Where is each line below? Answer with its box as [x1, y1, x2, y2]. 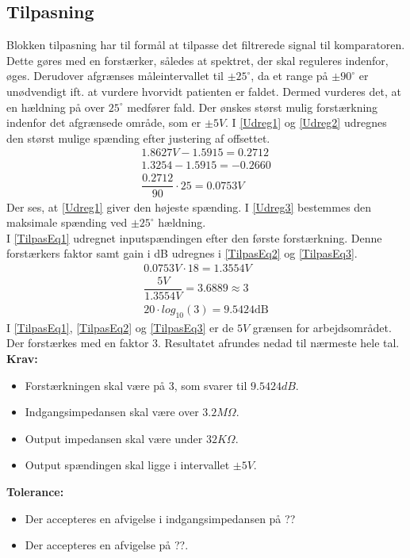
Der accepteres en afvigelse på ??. [25, 537, 189, 553]
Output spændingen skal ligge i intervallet [25, 457, 230, 473]
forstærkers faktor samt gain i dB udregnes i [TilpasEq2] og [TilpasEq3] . [6, 245, 358, 262]
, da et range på [251, 67, 328, 84]
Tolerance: [6, 483, 64, 499]
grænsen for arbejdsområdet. [252, 319, 392, 335]
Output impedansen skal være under [25, 430, 203, 446]
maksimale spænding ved [6, 214, 128, 231]
